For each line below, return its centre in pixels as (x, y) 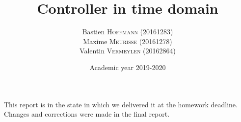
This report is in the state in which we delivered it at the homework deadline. (121, 104)
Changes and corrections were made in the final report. (87, 114)
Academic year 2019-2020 (128, 67)
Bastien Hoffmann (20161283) (128, 32)
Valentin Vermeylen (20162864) (128, 51)
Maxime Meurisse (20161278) (128, 41)
